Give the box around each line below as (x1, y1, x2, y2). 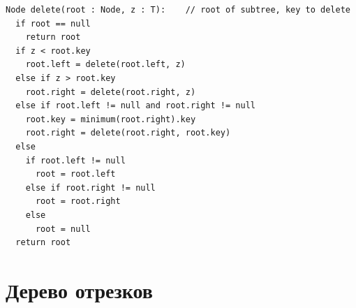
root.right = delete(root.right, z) (25, 87, 196, 97)
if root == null (15, 18, 91, 29)
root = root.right (35, 196, 121, 207)
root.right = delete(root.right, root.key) (25, 128, 231, 138)
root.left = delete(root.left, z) (25, 59, 186, 70)
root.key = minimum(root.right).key (25, 114, 196, 124)
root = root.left (35, 169, 116, 179)
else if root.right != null (25, 182, 156, 193)
